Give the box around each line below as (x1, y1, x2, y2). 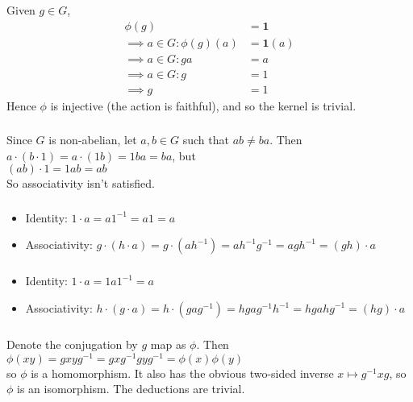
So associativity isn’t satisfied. (6, 175, 155, 192)
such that (182, 131, 229, 148)
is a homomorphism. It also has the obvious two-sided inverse (31, 364, 334, 381)
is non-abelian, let (48, 131, 137, 148)
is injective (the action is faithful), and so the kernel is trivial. (50, 97, 357, 114)
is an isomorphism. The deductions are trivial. (17, 380, 245, 397)
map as (150, 335, 186, 352)
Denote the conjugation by (6, 335, 138, 352)
